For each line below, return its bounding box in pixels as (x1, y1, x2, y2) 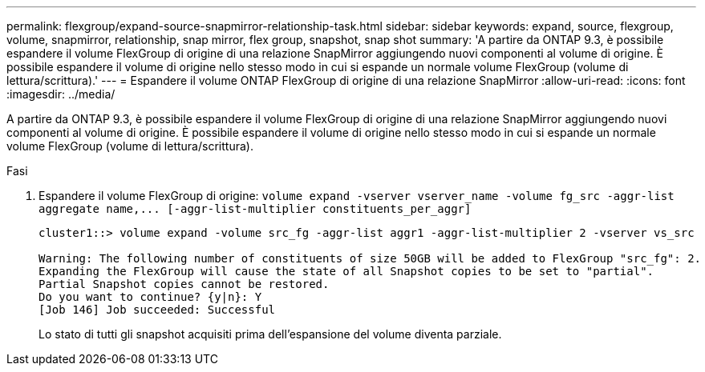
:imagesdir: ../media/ (6, 87, 115, 101)
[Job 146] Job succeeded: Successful (38, 303, 276, 316)
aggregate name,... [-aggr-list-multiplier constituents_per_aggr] (38, 202, 472, 215)
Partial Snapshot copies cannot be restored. (38, 278, 330, 290)
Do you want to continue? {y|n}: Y (38, 290, 262, 303)
